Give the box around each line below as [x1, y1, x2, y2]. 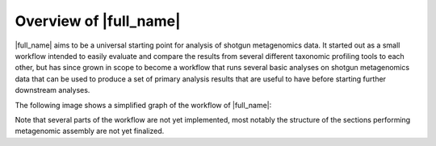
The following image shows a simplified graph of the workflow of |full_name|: [15, 100, 272, 110]
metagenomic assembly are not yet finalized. [15, 126, 165, 136]
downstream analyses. [15, 86, 90, 95]
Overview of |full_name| [15, 12, 181, 30]
